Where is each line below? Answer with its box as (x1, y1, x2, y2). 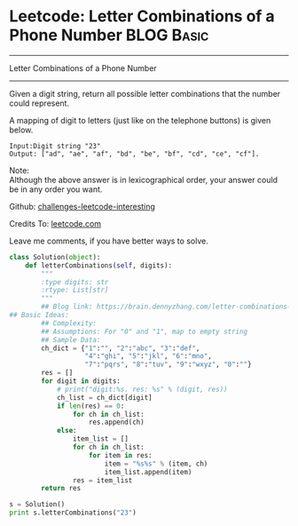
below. (9, 124, 34, 135)
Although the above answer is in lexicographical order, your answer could (9, 174, 278, 185)
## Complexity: (41, 318, 98, 328)
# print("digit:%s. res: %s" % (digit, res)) (56, 385, 228, 394)
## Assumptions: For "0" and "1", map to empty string (41, 327, 248, 336)
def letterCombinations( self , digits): (25, 260, 173, 270)
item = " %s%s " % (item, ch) (104, 459, 208, 468)
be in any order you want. (9, 184, 103, 195)
